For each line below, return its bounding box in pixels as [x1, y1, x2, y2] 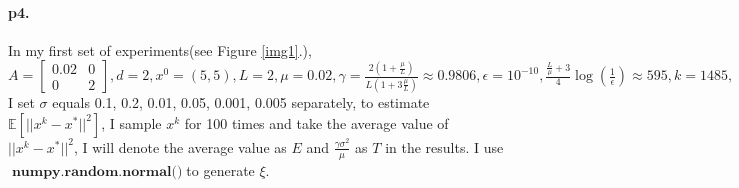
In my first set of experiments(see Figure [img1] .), [8, 39, 312, 60]
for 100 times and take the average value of [184, 112, 449, 133]
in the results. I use [385, 136, 504, 157]
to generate [186, 159, 255, 180]
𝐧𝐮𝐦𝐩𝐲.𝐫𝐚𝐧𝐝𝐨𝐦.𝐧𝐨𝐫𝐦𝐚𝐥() [11, 164, 183, 179]
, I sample [101, 112, 162, 133]
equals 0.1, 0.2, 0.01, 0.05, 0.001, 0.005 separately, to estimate [52, 92, 430, 113]
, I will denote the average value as [73, 136, 287, 157]
